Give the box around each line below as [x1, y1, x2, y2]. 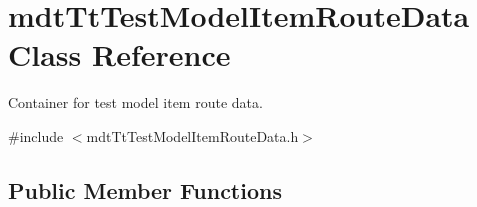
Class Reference [8, 34, 231, 75]
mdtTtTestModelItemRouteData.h [86, 125, 299, 146]
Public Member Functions [8, 174, 282, 205]
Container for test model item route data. [8, 92, 263, 113]
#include [8, 125, 64, 146]
